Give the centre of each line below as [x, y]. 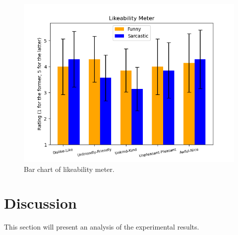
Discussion [40, 203]
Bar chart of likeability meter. [69, 169]
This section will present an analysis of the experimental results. [102, 227]
